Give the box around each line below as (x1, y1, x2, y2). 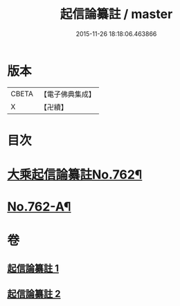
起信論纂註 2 (7, 288, 61, 300)
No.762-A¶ (7, 199, 71, 215)
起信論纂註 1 (7, 262, 60, 274)
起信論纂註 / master (60, 6, 173, 22)
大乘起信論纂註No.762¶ (7, 167, 143, 183)
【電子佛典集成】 (39, 89, 96, 99)
